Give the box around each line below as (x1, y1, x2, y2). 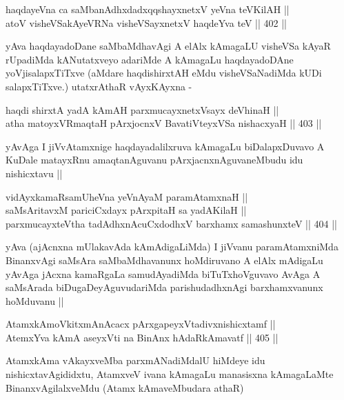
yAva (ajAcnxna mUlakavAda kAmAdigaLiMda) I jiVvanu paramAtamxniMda (6, 239, 338, 254)
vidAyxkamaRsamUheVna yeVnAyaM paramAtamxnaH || (6, 189, 248, 203)
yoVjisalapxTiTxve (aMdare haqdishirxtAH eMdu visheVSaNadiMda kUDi (6, 66, 322, 80)
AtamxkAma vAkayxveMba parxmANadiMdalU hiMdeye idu (6, 353, 265, 368)
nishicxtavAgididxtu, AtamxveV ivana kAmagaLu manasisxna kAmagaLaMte (6, 367, 334, 381)
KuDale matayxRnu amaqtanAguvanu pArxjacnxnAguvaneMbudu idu (6, 152, 303, 167)
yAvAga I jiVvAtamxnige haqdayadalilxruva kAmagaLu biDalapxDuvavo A (6, 139, 325, 153)
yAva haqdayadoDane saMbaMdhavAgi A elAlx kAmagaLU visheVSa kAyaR (6, 39, 331, 53)
